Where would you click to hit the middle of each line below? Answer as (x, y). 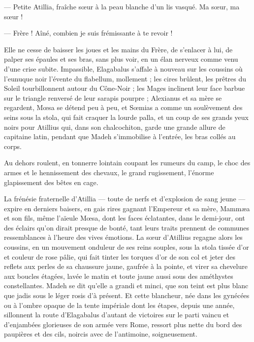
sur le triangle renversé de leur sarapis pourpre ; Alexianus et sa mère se (113, 97)
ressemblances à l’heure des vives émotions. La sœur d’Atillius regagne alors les (123, 237)
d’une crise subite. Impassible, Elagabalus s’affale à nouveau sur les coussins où (123, 68)
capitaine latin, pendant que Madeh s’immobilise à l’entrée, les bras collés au (120, 136)
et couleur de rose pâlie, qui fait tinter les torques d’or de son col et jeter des (120, 256)
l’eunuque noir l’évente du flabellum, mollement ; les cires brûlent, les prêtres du (125, 78)
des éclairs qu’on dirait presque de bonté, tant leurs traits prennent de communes (127, 227)
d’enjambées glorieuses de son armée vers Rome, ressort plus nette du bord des (123, 324)
